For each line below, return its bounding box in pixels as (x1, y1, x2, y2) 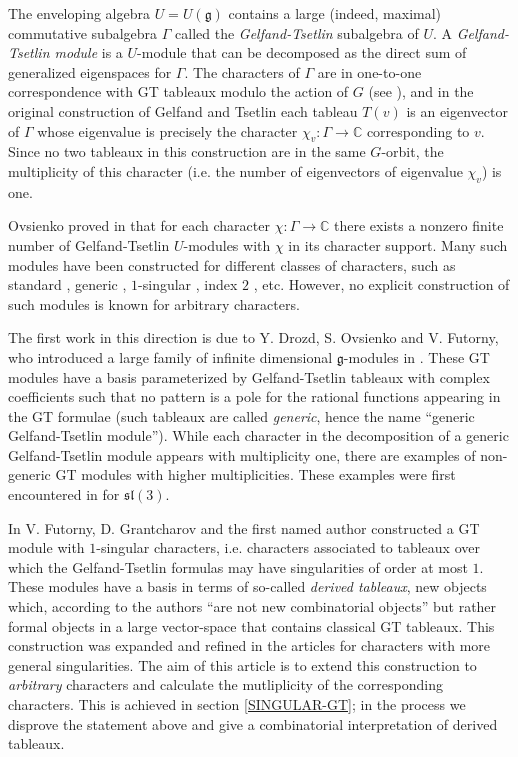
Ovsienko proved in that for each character (8, 215, 270, 236)
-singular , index (138, 274, 238, 295)
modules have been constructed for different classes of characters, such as (8, 254, 456, 275)
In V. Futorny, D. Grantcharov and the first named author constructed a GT (8, 517, 480, 538)
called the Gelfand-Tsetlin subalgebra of (175, 22, 419, 43)
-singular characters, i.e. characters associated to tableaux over (96, 537, 480, 558)
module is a (54, 42, 123, 63)
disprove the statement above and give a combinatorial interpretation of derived (8, 713, 498, 734)
